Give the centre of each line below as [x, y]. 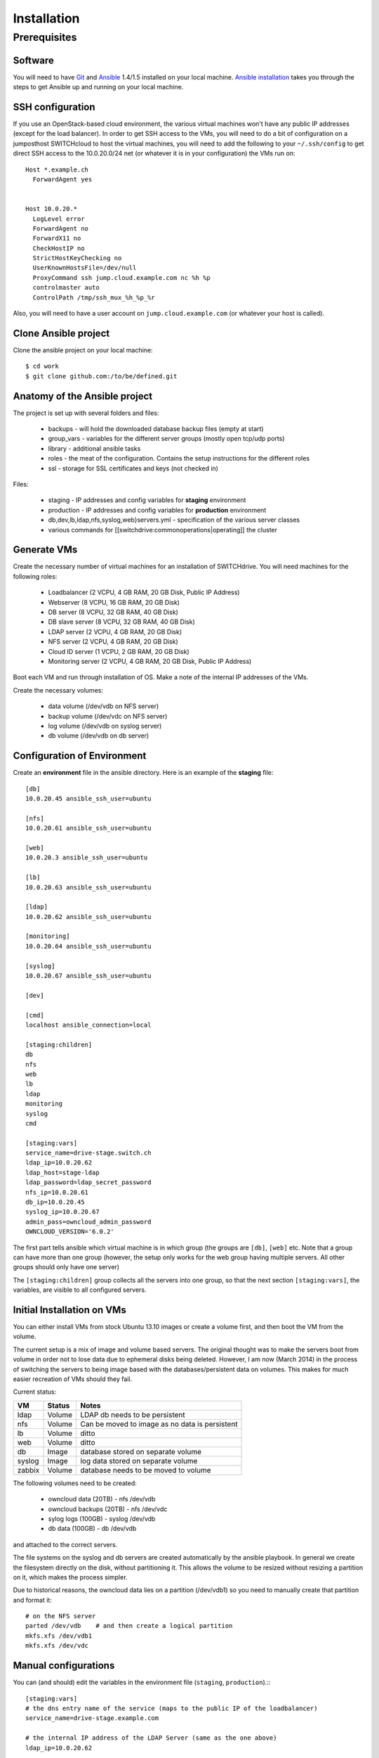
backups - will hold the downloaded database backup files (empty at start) [156, 429]
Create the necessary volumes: [58, 690]
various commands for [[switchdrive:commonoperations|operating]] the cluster [162, 530]
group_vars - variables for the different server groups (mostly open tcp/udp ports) [166, 439]
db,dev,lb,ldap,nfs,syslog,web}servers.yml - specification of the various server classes [174, 520]
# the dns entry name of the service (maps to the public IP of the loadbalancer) [172, 1708]
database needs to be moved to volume [146, 1470]
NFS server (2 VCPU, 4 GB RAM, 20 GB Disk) [113, 642]
